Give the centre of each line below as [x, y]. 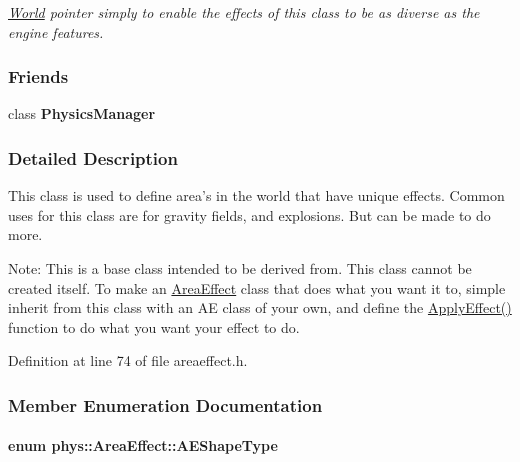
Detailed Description [93, 157]
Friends [38, 76]
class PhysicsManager [82, 113]
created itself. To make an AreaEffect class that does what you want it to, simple [257, 287]
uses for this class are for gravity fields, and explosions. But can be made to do [249, 214]
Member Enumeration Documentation [165, 404]
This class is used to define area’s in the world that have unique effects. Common [256, 195]
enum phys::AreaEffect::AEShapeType [143, 445]
